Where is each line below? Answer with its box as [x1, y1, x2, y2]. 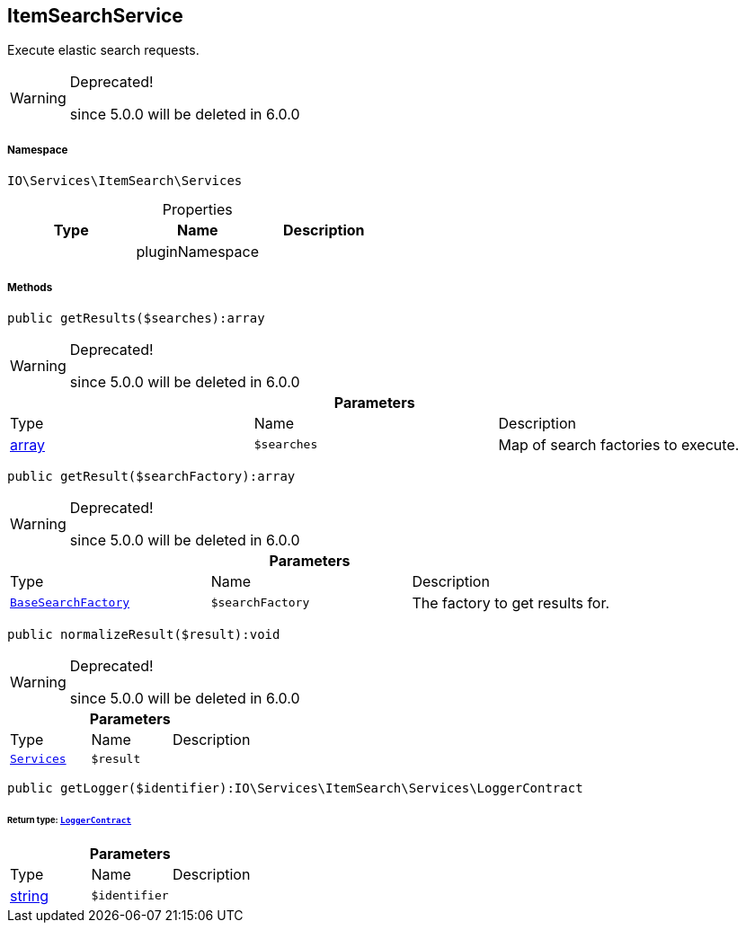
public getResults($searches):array [7, 310, 265, 325]
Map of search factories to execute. [498, 435, 740, 454]
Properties [162, 200, 233, 219]
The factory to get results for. [412, 593, 610, 612]
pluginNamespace [136, 243, 260, 261]
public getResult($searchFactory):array [7, 468, 296, 483]
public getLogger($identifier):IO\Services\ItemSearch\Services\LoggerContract [7, 780, 583, 795]
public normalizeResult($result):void [7, 626, 280, 642]
